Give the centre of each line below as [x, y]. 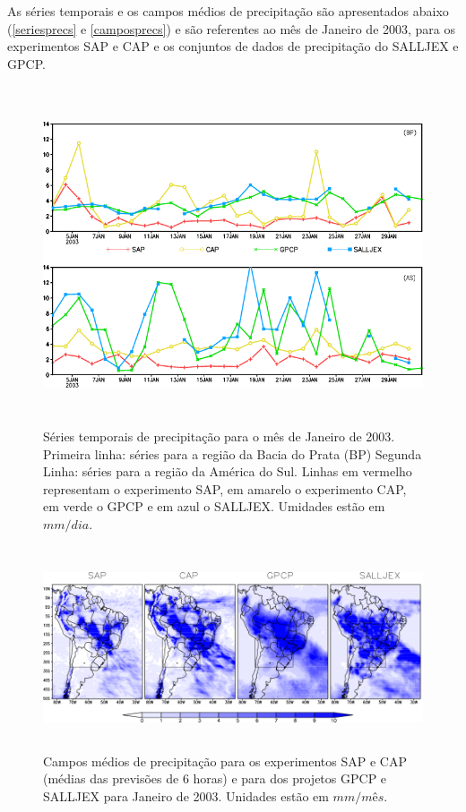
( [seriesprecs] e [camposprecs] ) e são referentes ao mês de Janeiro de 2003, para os [232, 28]
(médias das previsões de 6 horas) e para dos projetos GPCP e [215, 778]
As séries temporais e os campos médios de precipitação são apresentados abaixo [228, 11]
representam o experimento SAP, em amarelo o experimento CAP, [225, 488]
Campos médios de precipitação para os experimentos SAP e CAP [225, 761]
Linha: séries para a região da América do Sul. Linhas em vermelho [228, 471]
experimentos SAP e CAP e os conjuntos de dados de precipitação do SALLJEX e [233, 46]
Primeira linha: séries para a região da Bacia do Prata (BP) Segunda [233, 453]
